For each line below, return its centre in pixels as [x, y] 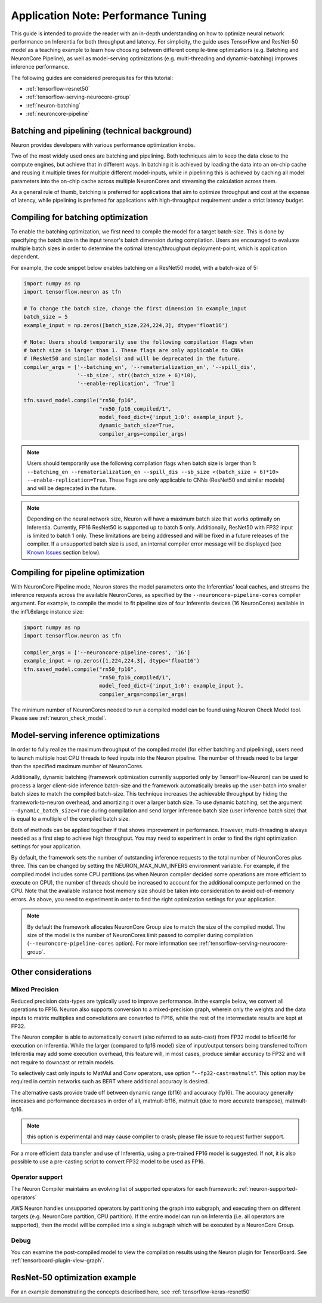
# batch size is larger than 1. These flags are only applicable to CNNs [134, 350]
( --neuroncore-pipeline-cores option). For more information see [112, 944]
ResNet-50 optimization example [74, 1278]
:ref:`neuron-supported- [268, 1189]
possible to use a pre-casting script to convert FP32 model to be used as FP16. [108, 1162]
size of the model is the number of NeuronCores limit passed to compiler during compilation [140, 935]
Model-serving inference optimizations [86, 735]
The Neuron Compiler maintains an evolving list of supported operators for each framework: [124, 1189]
